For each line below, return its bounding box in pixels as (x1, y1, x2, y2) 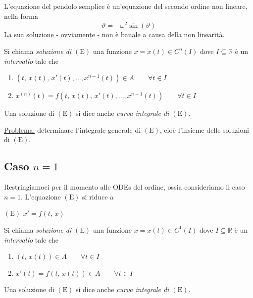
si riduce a (82, 191, 114, 201)
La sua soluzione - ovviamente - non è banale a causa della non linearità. (4, 29, 225, 40)
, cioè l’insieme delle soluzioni (159, 124, 250, 135)
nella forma (4, 10, 38, 21)
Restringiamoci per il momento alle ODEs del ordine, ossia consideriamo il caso (4, 182, 245, 192)
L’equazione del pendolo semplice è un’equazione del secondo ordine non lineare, (4, 1, 248, 11)
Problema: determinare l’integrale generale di (4, 124, 141, 135)
